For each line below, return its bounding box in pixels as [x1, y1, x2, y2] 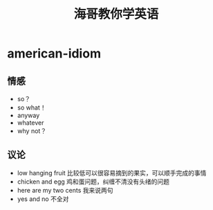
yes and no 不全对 [17, 195, 69, 203]
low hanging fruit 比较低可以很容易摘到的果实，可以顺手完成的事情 [17, 168, 207, 177]
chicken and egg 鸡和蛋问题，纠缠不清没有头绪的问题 [17, 177, 170, 186]
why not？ [17, 127, 47, 135]
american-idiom [7, 46, 102, 62]
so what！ [17, 103, 46, 112]
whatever [17, 119, 44, 127]
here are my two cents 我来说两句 [17, 186, 113, 194]
